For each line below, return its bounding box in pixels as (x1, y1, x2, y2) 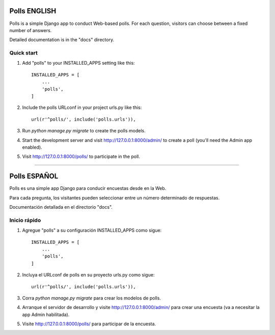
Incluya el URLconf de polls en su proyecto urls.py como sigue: (22, 272, 155, 278)
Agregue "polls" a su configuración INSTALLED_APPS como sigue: (22, 227, 162, 234)
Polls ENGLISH (9, 7, 57, 15)
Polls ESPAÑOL (9, 172, 59, 181)
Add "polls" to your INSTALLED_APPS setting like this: (22, 60, 135, 66)
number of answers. (9, 27, 52, 33)
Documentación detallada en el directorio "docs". (9, 204, 113, 210)
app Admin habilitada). (22, 311, 70, 318)
